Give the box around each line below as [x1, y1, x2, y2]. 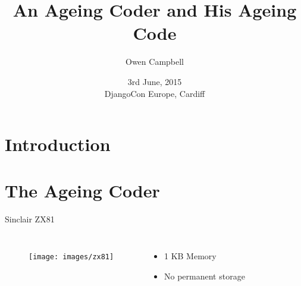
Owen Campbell [126, 55, 184, 68]
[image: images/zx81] [29, 253, 114, 261]
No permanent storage [164, 269, 245, 282]
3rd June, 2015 [127, 75, 182, 87]
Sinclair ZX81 [5, 213, 55, 225]
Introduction [5, 132, 111, 156]
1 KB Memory [164, 250, 217, 262]
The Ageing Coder [5, 178, 160, 203]
